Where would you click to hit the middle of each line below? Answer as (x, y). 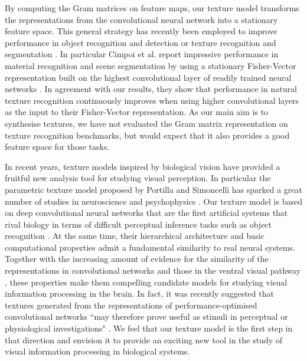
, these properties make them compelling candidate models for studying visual (146, 282)
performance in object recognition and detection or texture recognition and (141, 42)
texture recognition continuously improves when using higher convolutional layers (152, 100)
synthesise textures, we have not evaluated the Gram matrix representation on (146, 123)
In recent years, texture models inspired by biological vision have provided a (143, 166)
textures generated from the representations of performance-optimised (131, 305)
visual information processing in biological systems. (97, 351)
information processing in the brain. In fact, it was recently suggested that (139, 293)
